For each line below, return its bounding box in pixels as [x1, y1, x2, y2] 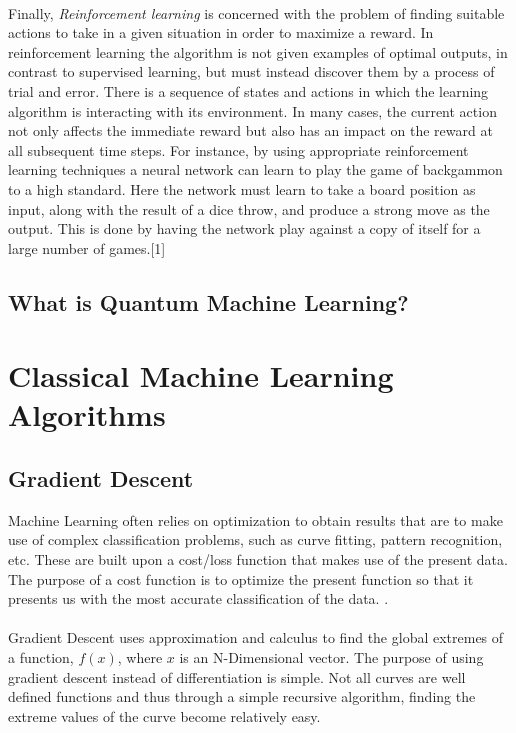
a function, [8, 647, 74, 668]
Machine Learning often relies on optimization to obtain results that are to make [8, 509, 503, 530]
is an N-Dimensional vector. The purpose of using [179, 647, 484, 668]
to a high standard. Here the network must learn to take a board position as [8, 178, 476, 199]
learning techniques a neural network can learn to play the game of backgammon [8, 159, 503, 180]
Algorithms [8, 394, 166, 435]
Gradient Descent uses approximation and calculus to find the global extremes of [8, 627, 504, 648]
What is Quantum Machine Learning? [8, 286, 409, 317]
